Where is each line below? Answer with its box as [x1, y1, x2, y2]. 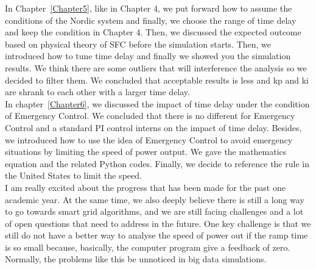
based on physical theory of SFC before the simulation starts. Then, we [5, 37, 272, 50]
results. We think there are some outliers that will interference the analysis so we [5, 61, 307, 74]
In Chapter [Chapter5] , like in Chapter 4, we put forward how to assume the [5, 2, 292, 14]
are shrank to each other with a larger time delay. [5, 85, 190, 98]
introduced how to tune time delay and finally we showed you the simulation [5, 49, 291, 62]
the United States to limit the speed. [5, 169, 142, 182]
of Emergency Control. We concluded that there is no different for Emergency [5, 109, 295, 122]
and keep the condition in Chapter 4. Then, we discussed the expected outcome [5, 26, 301, 38]
